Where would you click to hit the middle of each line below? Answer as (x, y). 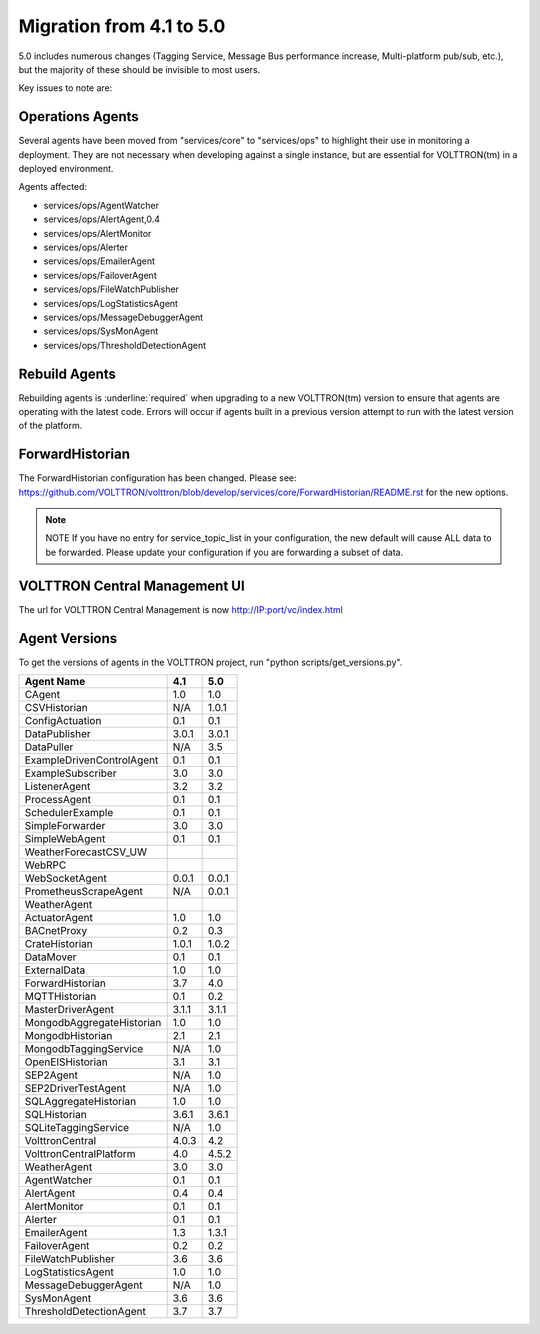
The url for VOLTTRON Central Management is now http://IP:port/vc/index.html (181, 609)
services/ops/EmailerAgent (99, 261)
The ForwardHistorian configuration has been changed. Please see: (157, 478)
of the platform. (50, 426)
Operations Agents (78, 116)
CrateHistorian (59, 944)
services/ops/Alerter (86, 247)
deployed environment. (66, 169)
